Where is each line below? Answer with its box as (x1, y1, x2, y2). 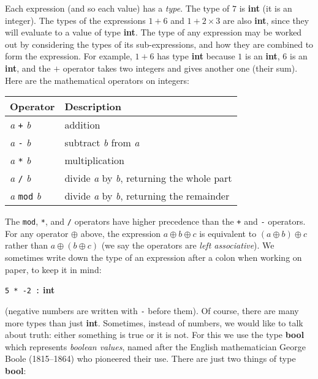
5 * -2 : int (5, 283, 55, 296)
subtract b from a (64, 135, 140, 150)
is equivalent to (199, 227, 257, 239)
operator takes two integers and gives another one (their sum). (62, 61, 298, 74)
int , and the (5, 61, 51, 74)
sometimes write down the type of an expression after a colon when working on (5, 251, 302, 263)
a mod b (10, 189, 41, 203)
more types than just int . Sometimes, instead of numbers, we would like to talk (5, 316, 303, 329)
